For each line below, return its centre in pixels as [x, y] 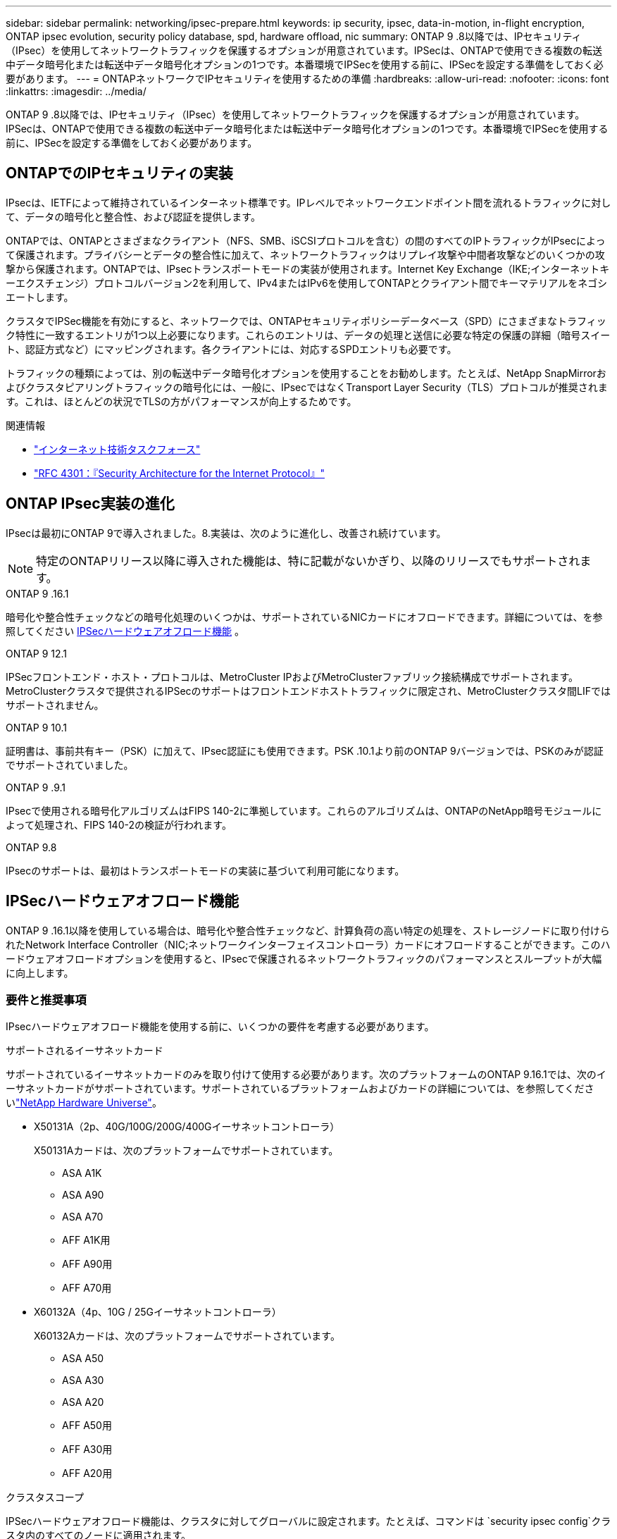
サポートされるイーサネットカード [85, 1051]
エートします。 [40, 297]
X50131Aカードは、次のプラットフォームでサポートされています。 [186, 1151]
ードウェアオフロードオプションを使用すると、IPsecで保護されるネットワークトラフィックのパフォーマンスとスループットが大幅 [304, 958]
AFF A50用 [87, 1426]
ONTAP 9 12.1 [37, 653]
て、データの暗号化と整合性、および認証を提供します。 [133, 216]
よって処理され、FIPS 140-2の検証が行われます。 [119, 824]
